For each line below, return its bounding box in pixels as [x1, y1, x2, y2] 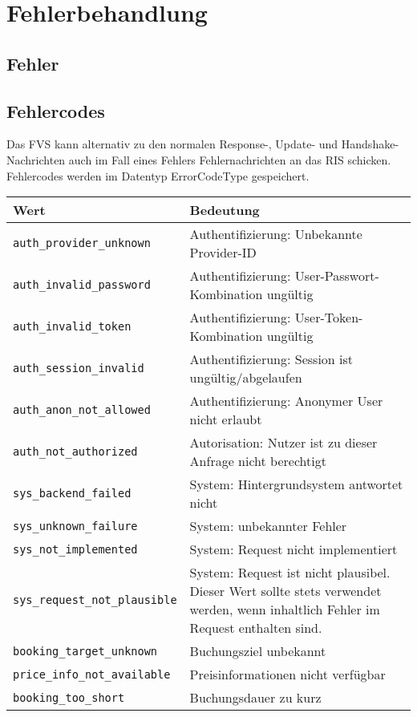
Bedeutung [189, 201, 260, 220]
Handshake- [341, 136, 399, 152]
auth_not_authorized [13, 445, 138, 459]
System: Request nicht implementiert [189, 540, 398, 559]
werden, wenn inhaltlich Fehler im [189, 600, 380, 619]
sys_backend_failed [13, 487, 132, 500]
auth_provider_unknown [13, 237, 151, 250]
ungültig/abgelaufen [189, 368, 302, 387]
